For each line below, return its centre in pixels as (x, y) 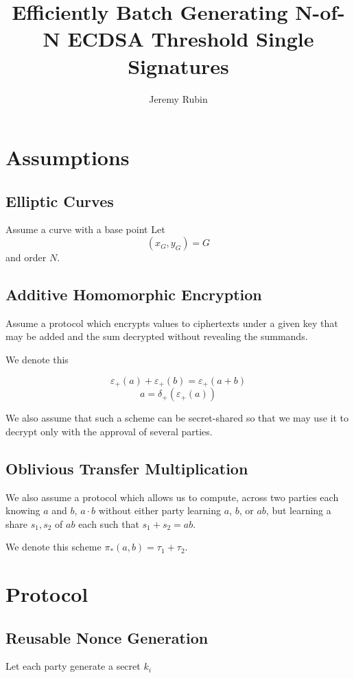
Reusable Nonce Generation (107, 637)
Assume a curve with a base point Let (85, 229)
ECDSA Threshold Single (191, 39)
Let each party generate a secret (73, 666)
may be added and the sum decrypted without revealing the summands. (157, 336)
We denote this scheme (54, 547)
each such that (109, 523)
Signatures (178, 65)
